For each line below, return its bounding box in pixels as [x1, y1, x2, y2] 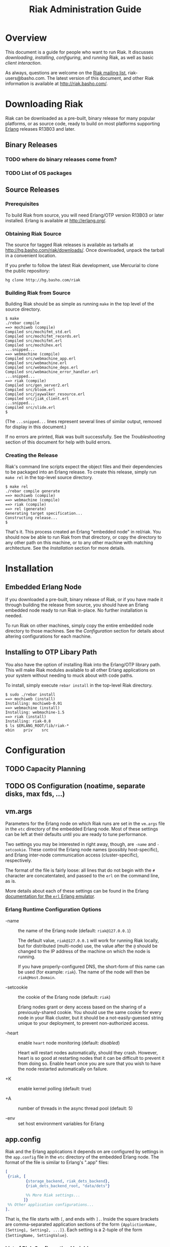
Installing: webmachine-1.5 [5, 709, 65, 715]
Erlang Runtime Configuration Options [5, 906, 101, 913]
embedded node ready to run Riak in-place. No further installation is [5, 607, 148, 613]
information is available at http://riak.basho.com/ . [5, 80, 108, 86]
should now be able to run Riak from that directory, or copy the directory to [5, 534, 162, 540]
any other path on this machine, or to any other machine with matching [5, 539, 153, 545]
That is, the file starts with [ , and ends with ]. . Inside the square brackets [5, 1216, 159, 1222]
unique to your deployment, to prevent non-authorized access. [18, 1020, 149, 1026]
